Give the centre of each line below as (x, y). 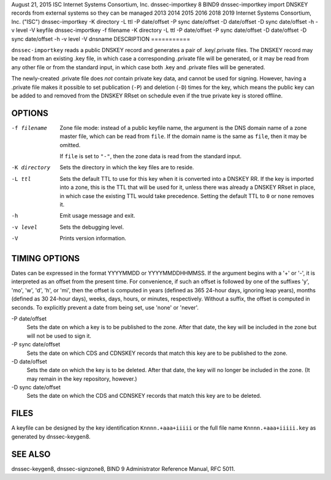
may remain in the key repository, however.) (82, 379)
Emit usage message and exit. (97, 216)
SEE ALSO (31, 454)
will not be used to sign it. (59, 336)
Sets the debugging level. (92, 227)
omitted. (70, 145)
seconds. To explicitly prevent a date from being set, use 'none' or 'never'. (105, 307)
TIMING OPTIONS (45, 258)
